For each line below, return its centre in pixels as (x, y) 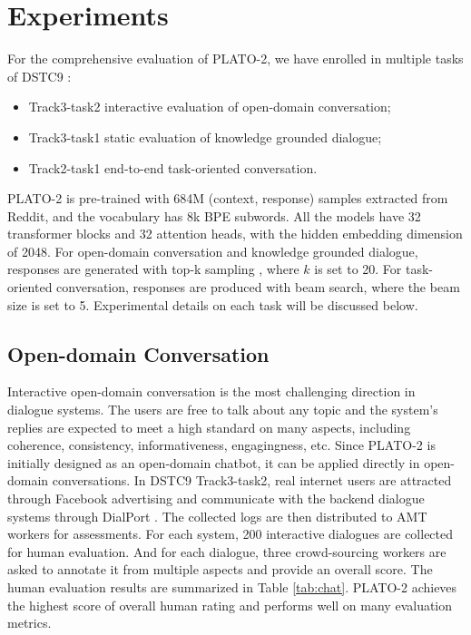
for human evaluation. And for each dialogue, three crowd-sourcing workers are (227, 551)
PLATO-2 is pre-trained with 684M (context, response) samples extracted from (228, 198)
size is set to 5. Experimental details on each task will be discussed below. (213, 304)
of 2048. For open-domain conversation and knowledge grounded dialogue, (213, 251)
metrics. (29, 623)
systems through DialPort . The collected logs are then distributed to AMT (217, 516)
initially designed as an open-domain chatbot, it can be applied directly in (214, 462)
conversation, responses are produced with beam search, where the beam (258, 287)
